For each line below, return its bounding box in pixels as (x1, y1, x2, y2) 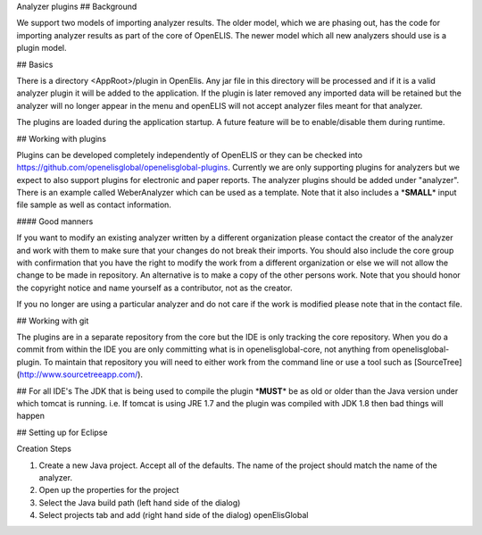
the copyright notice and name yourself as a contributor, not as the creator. (16, 282, 294, 293)
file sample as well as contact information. (16, 199, 171, 210)
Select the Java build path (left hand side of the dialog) (38, 497, 241, 508)
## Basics (16, 59, 54, 70)
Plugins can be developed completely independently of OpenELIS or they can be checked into (16, 149, 363, 160)
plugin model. (16, 43, 67, 54)
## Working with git (16, 315, 89, 326)
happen (16, 411, 45, 422)
